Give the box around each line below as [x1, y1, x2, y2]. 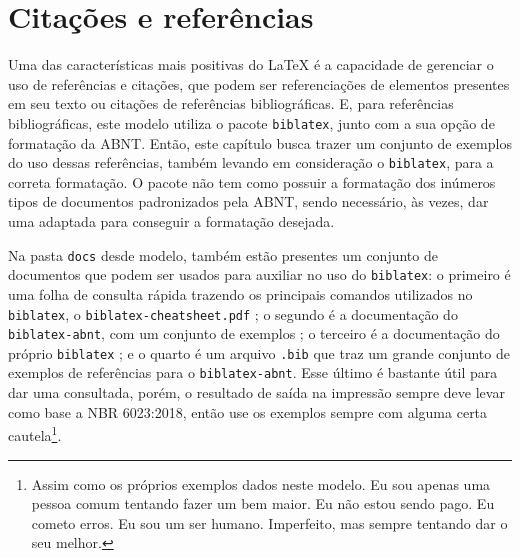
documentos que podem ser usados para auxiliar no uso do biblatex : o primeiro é [8, 264, 511, 285]
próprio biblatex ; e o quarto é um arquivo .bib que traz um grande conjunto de [8, 342, 510, 363]
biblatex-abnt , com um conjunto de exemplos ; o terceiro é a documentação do [8, 323, 500, 344]
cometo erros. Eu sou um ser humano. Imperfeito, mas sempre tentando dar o [31, 512, 508, 533]
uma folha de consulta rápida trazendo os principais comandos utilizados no [8, 283, 473, 304]
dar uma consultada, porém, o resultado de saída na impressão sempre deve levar [8, 382, 505, 403]
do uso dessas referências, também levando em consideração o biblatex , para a [8, 152, 494, 173]
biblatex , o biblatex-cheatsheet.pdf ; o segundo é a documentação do [8, 303, 458, 324]
